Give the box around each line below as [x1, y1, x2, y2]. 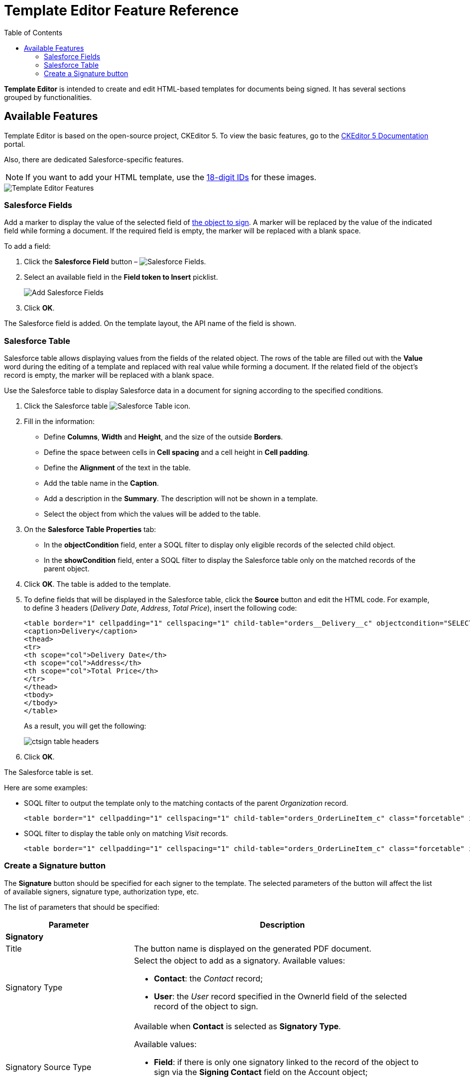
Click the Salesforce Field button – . [24, 257, 206, 266]
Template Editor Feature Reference [4, 2, 239, 19]
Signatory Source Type [5, 1062, 92, 1072]
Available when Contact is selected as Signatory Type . [134, 1021, 341, 1031]
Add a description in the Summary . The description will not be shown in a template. [44, 494, 318, 503]
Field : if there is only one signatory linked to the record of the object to [154, 1057, 419, 1067]
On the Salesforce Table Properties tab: [24, 525, 156, 534]
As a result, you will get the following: [24, 722, 146, 731]
